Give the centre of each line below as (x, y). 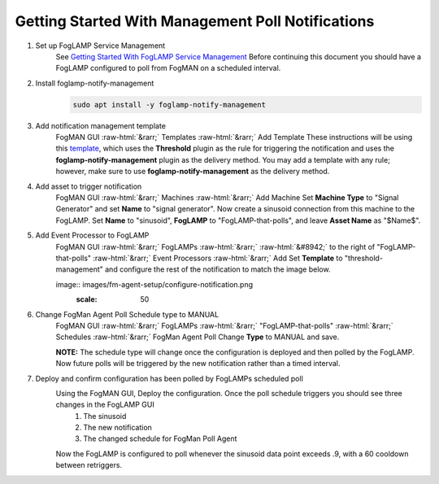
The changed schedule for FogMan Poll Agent (160, 438)
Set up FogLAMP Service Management (100, 46)
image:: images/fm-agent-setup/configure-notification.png (154, 284)
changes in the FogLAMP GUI (105, 405)
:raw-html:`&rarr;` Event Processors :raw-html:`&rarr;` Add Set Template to (218, 258)
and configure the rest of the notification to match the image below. (217, 269)
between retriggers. (89, 465)
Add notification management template (101, 125)
